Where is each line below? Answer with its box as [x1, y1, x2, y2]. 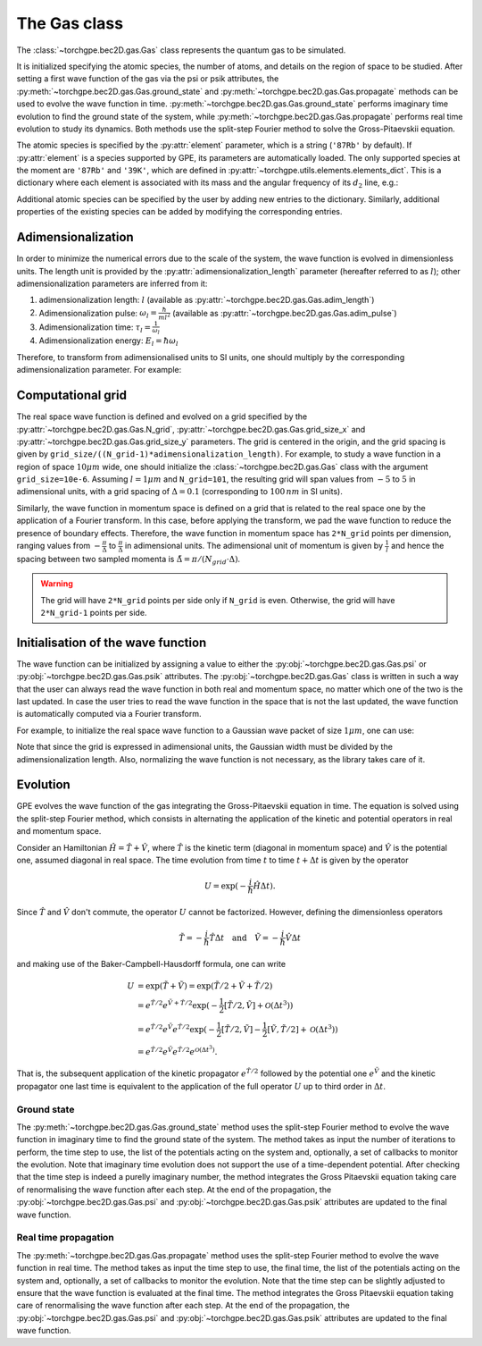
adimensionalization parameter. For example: [16, 365, 182, 375]
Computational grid [16, 388, 127, 403]
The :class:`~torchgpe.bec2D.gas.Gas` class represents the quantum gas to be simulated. [16, 45, 346, 55]
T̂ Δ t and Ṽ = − [209, 932, 279, 943]
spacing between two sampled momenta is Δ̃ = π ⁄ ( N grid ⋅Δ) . [16, 553, 241, 567]
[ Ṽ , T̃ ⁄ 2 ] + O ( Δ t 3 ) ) [267, 1023, 338, 1034]
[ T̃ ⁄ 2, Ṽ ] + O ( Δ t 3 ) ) [223, 999, 294, 1010]
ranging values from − [16, 541, 102, 551]
